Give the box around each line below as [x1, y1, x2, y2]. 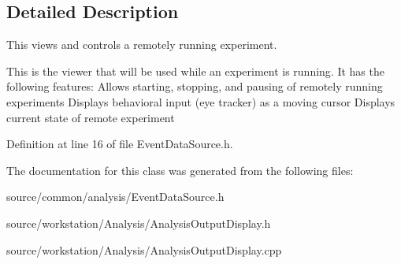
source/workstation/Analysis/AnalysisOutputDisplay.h [6, 214, 271, 231]
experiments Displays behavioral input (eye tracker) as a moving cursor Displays [6, 93, 395, 110]
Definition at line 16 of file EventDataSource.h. [6, 136, 233, 152]
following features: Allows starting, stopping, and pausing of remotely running [6, 78, 383, 95]
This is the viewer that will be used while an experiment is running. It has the [6, 62, 384, 79]
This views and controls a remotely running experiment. [6, 36, 277, 53]
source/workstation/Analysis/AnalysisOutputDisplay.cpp [6, 241, 282, 258]
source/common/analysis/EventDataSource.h [6, 188, 225, 205]
